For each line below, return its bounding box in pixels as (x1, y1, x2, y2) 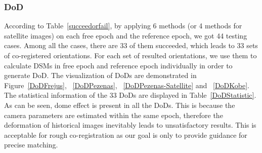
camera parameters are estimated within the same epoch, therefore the (4, 109, 223, 120)
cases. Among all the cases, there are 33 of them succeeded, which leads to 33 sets (4, 40, 258, 51)
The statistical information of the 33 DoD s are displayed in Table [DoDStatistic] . (4, 90, 256, 100)
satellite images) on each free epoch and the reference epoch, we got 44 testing (4, 30, 247, 41)
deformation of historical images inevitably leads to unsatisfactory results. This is (4, 120, 256, 130)
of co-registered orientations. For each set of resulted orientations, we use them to (4, 50, 257, 60)
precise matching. (4, 139, 58, 150)
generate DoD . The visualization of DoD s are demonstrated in (4, 70, 197, 81)
